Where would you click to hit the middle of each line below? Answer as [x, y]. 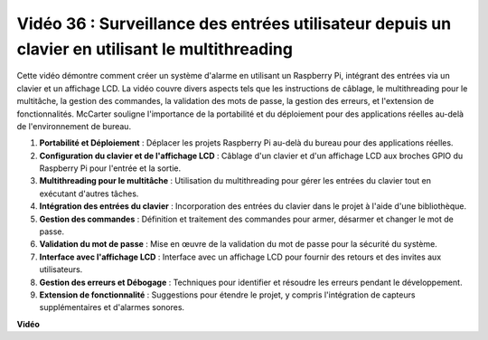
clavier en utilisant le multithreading [155, 49]
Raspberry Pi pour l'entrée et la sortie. [110, 168]
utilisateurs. [61, 269]
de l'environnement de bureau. [74, 126]
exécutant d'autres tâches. [89, 194]
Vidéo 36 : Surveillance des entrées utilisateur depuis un [234, 24]
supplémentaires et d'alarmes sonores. [112, 307]
